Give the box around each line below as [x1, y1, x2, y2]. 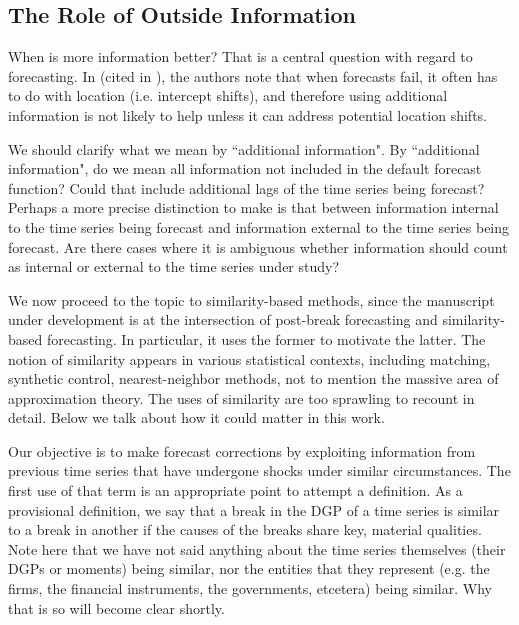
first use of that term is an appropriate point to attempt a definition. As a [8, 480, 463, 501]
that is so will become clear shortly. [8, 597, 225, 618]
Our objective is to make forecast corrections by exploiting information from [8, 440, 476, 461]
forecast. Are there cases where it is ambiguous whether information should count [8, 236, 508, 257]
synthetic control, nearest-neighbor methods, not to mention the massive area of [8, 368, 499, 389]
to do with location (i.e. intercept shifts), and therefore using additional [8, 85, 448, 106]
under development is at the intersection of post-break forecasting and [8, 309, 438, 330]
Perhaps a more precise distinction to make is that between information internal [8, 197, 499, 218]
